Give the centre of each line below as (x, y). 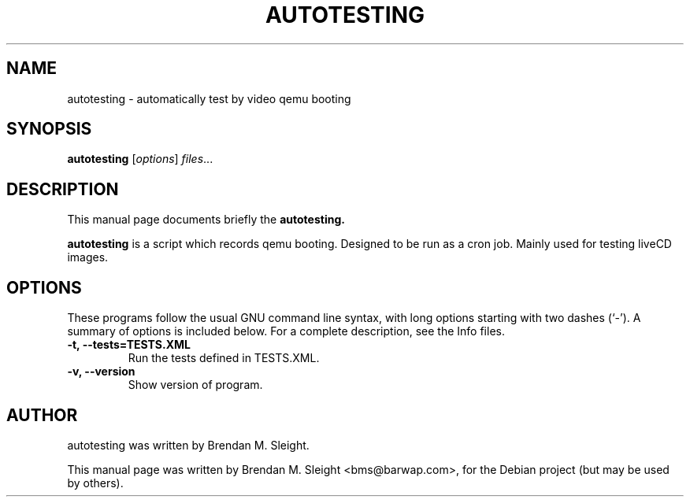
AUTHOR (42, 415)
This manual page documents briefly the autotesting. (206, 220)
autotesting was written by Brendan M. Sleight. (188, 445)
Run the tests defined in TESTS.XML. (224, 358)
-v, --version (101, 372)
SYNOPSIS (49, 129)
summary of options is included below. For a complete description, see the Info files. (286, 331)
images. (88, 257)
